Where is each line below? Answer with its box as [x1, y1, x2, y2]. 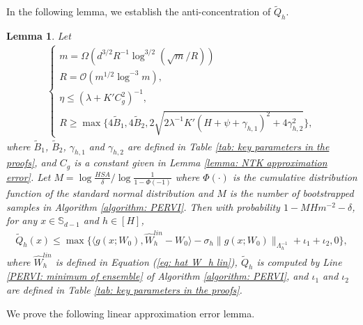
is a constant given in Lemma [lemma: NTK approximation [74, 155, 327, 170]
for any [6, 213, 38, 228]
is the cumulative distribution [232, 169, 357, 184]
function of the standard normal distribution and [6, 186, 214, 200]
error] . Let [6, 169, 51, 184]
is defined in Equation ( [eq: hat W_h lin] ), [55, 254, 238, 269]
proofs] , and [6, 155, 56, 170]
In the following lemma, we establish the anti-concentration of [6, 4, 271, 19]
